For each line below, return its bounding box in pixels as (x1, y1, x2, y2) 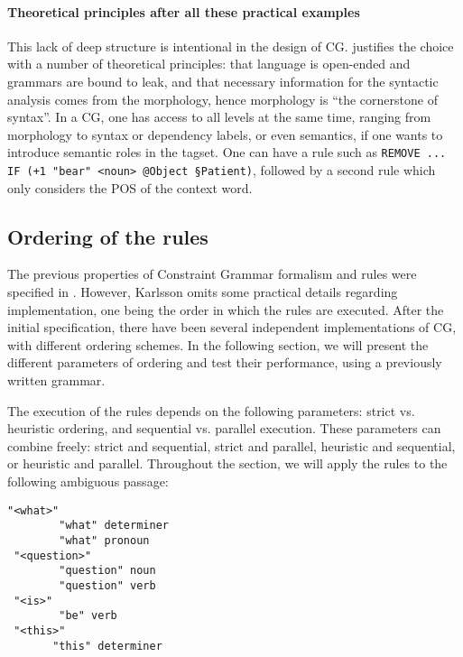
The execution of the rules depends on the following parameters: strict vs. (7, 401, 415, 420)
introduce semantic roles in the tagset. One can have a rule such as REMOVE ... (7, 143, 447, 162)
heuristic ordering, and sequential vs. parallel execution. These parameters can (7, 419, 441, 438)
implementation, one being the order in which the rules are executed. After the (7, 300, 444, 319)
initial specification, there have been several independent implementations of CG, (7, 318, 457, 337)
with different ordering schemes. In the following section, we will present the (7, 335, 429, 354)
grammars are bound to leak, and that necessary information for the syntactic (7, 71, 439, 90)
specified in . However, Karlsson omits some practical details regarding (7, 282, 398, 301)
